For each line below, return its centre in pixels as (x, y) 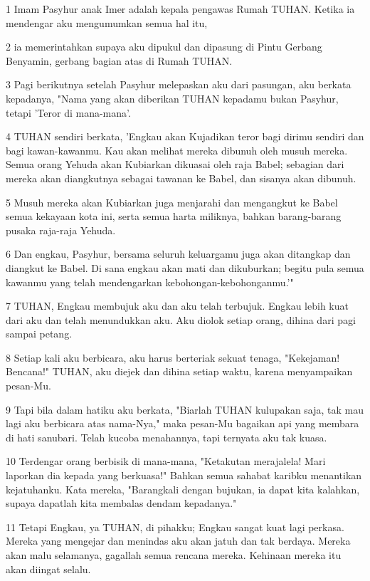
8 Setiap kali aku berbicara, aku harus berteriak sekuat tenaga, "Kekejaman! (173, 357)
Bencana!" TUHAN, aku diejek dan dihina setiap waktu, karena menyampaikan (179, 371)
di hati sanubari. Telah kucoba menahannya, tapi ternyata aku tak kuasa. (166, 437)
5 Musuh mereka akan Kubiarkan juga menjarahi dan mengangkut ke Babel (172, 202)
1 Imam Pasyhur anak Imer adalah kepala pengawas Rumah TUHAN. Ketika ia (180, 9)
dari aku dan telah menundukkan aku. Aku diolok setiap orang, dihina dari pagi (181, 319)
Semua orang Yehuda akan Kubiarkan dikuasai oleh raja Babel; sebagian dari (175, 164)
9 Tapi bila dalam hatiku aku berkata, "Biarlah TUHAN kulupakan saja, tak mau (185, 409)
